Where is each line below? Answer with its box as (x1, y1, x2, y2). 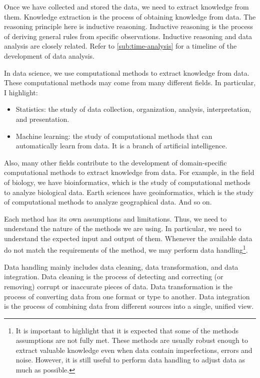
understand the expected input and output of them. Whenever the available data (4, 233, 252, 243)
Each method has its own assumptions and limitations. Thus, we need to (4, 213, 227, 224)
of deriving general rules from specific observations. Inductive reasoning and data (4, 31, 252, 41)
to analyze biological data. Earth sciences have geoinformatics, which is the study (4, 186, 253, 197)
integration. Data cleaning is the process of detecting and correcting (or (4, 271, 223, 282)
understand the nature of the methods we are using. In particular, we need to (4, 223, 241, 234)
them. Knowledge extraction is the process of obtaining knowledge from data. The (4, 11, 256, 22)
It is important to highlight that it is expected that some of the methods (15, 325, 239, 335)
